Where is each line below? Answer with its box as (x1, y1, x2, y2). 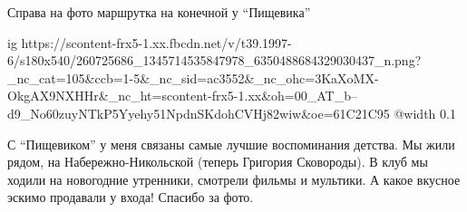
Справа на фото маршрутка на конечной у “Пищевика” (7, 3, 311, 21)
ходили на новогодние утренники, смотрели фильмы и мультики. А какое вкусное (7, 169, 461, 188)
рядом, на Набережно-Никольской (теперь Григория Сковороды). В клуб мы (7, 152, 428, 171)
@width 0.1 (394, 103, 456, 122)
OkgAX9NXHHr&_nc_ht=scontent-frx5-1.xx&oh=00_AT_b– (7, 86, 357, 105)
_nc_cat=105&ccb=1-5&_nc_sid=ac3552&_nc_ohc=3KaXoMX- (7, 68, 379, 87)
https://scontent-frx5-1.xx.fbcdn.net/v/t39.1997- (21, 33, 292, 52)
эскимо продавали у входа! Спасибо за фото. (7, 188, 254, 207)
